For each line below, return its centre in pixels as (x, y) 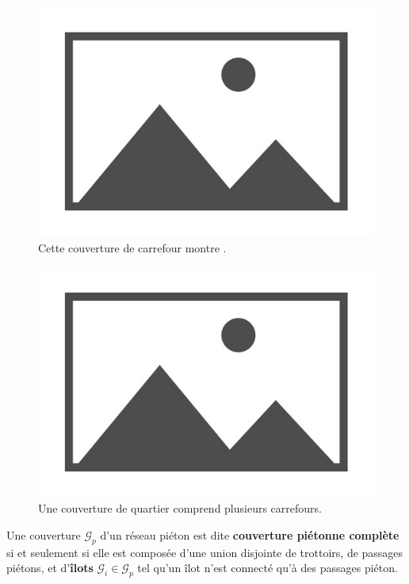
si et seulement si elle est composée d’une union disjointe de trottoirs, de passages (205, 552)
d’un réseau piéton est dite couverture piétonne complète (250, 534)
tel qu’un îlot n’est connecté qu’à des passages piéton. (268, 568)
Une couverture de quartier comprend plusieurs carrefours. (180, 508)
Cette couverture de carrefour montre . (132, 247)
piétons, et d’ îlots (50, 568)
